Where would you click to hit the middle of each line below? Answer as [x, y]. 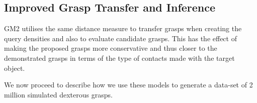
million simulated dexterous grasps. [58, 94]
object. [15, 68]
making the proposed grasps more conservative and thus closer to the [111, 48]
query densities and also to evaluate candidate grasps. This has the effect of [120, 38]
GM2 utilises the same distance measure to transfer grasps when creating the [123, 28]
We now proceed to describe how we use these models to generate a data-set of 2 [128, 85]
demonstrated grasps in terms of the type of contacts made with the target [119, 58]
